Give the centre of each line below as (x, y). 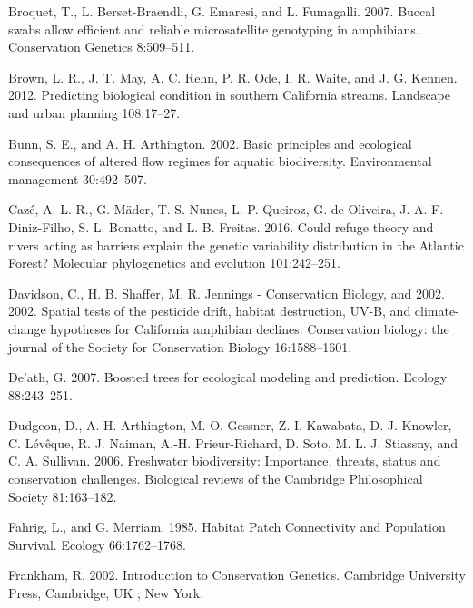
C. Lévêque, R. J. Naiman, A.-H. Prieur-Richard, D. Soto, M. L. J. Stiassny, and (233, 442)
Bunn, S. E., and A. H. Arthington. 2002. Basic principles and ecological (210, 143)
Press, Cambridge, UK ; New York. (106, 593)
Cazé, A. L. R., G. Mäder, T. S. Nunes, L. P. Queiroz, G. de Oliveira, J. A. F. (226, 209)
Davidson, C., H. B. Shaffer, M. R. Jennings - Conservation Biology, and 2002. (227, 293)
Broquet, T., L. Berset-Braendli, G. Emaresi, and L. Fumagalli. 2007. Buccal (222, 11)
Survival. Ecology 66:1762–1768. (97, 544)
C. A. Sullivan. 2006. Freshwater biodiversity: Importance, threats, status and (225, 461)
